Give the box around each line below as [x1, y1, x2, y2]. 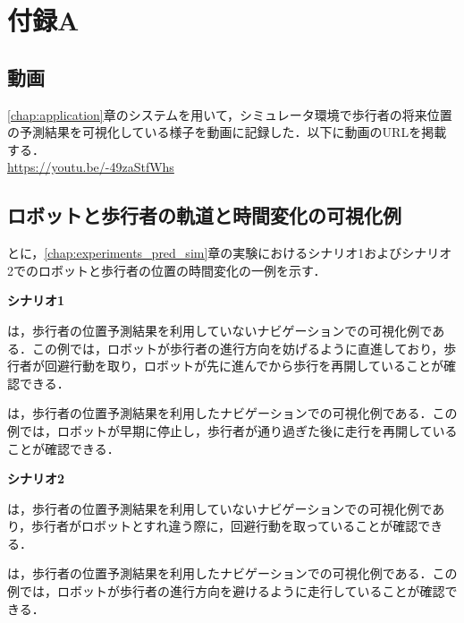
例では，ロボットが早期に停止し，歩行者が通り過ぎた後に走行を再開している [7, 421, 458, 440]
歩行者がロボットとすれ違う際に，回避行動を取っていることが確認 [31, 516, 418, 535]
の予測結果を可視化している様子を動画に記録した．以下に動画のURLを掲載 [7, 123, 447, 141]
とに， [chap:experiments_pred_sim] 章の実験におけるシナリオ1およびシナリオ [7, 243, 452, 262]
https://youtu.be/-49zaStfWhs [7, 158, 174, 176]
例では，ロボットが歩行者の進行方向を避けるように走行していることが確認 [7, 582, 445, 601]
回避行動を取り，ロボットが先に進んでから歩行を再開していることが [44, 356, 443, 375]
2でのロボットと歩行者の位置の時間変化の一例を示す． [7, 260, 326, 279]
